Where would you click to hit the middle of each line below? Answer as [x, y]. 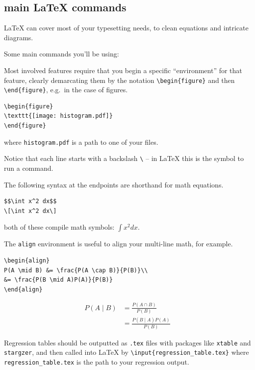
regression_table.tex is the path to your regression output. [97, 362]
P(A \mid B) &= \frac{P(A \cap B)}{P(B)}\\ [76, 270]
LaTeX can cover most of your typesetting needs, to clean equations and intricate [126, 28]
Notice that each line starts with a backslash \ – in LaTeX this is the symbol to [124, 158]
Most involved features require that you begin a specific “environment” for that [123, 70]
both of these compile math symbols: [59, 227]
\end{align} [23, 289]
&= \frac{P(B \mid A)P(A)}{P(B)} [58, 280]
